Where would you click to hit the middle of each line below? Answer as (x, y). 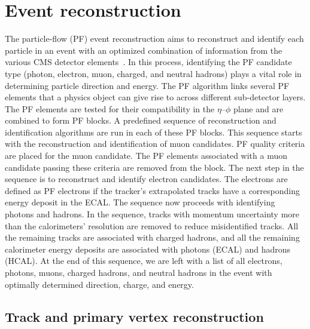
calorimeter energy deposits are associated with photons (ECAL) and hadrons (148, 249)
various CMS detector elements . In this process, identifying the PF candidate (148, 62)
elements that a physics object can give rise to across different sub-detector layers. (155, 97)
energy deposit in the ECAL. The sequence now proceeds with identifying (140, 202)
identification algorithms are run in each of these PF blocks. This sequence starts (154, 132)
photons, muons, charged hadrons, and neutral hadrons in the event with (139, 272)
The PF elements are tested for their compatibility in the (110, 108)
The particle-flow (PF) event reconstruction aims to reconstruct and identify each (154, 39)
